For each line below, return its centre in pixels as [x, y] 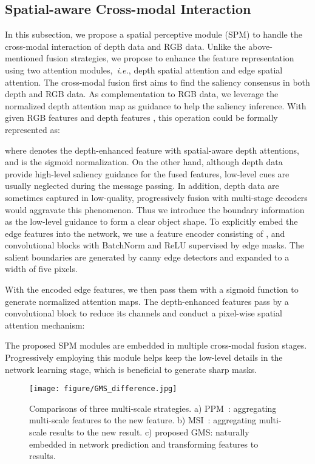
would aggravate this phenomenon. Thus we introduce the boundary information [155, 209]
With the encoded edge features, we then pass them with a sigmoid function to [152, 289]
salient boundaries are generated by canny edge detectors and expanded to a [147, 257]
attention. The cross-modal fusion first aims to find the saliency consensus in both [157, 82]
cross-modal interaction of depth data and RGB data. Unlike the [125, 46]
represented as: [32, 129]
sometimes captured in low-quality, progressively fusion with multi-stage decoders [156, 197]
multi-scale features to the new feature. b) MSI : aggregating [143, 420]
